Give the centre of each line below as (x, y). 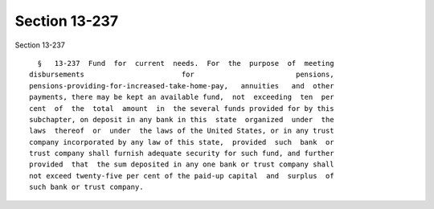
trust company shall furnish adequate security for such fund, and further (182, 154)
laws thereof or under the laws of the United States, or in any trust (182, 131)
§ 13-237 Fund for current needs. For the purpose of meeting (186, 63)
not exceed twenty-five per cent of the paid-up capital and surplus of (182, 176)
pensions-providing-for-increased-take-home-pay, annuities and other (182, 86)
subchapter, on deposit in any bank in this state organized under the (182, 119)
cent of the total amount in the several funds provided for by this (182, 108)
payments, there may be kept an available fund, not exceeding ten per (182, 97)
